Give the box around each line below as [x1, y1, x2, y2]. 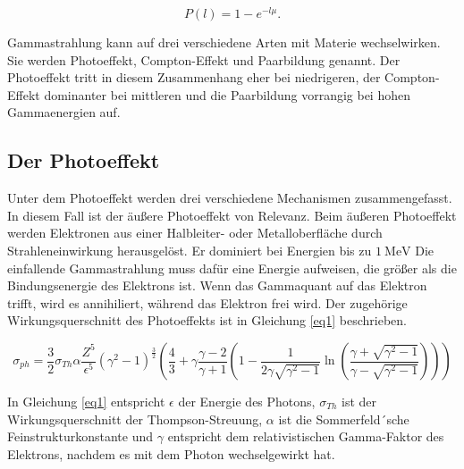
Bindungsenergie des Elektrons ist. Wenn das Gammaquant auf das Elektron [7, 276, 427, 295]
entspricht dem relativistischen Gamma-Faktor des [167, 427, 444, 446]
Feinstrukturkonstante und [7, 427, 154, 446]
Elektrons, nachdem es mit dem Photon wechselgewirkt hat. [7, 444, 335, 463]
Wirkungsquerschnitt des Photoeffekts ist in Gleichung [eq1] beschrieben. [7, 311, 407, 330]
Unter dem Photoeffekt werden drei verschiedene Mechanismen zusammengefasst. [7, 188, 452, 207]
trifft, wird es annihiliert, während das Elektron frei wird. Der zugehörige [7, 293, 408, 312]
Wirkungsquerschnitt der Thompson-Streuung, [7, 409, 263, 428]
